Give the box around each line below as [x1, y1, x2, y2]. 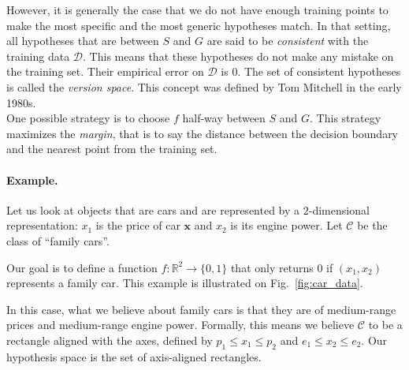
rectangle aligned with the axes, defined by [6, 331, 213, 348]
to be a [368, 316, 403, 333]
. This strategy [310, 110, 381, 126]
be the [357, 217, 388, 234]
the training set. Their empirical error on [6, 63, 204, 80]
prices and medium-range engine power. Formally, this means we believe [6, 316, 355, 333]
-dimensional [308, 201, 370, 218]
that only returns [230, 259, 314, 275]
